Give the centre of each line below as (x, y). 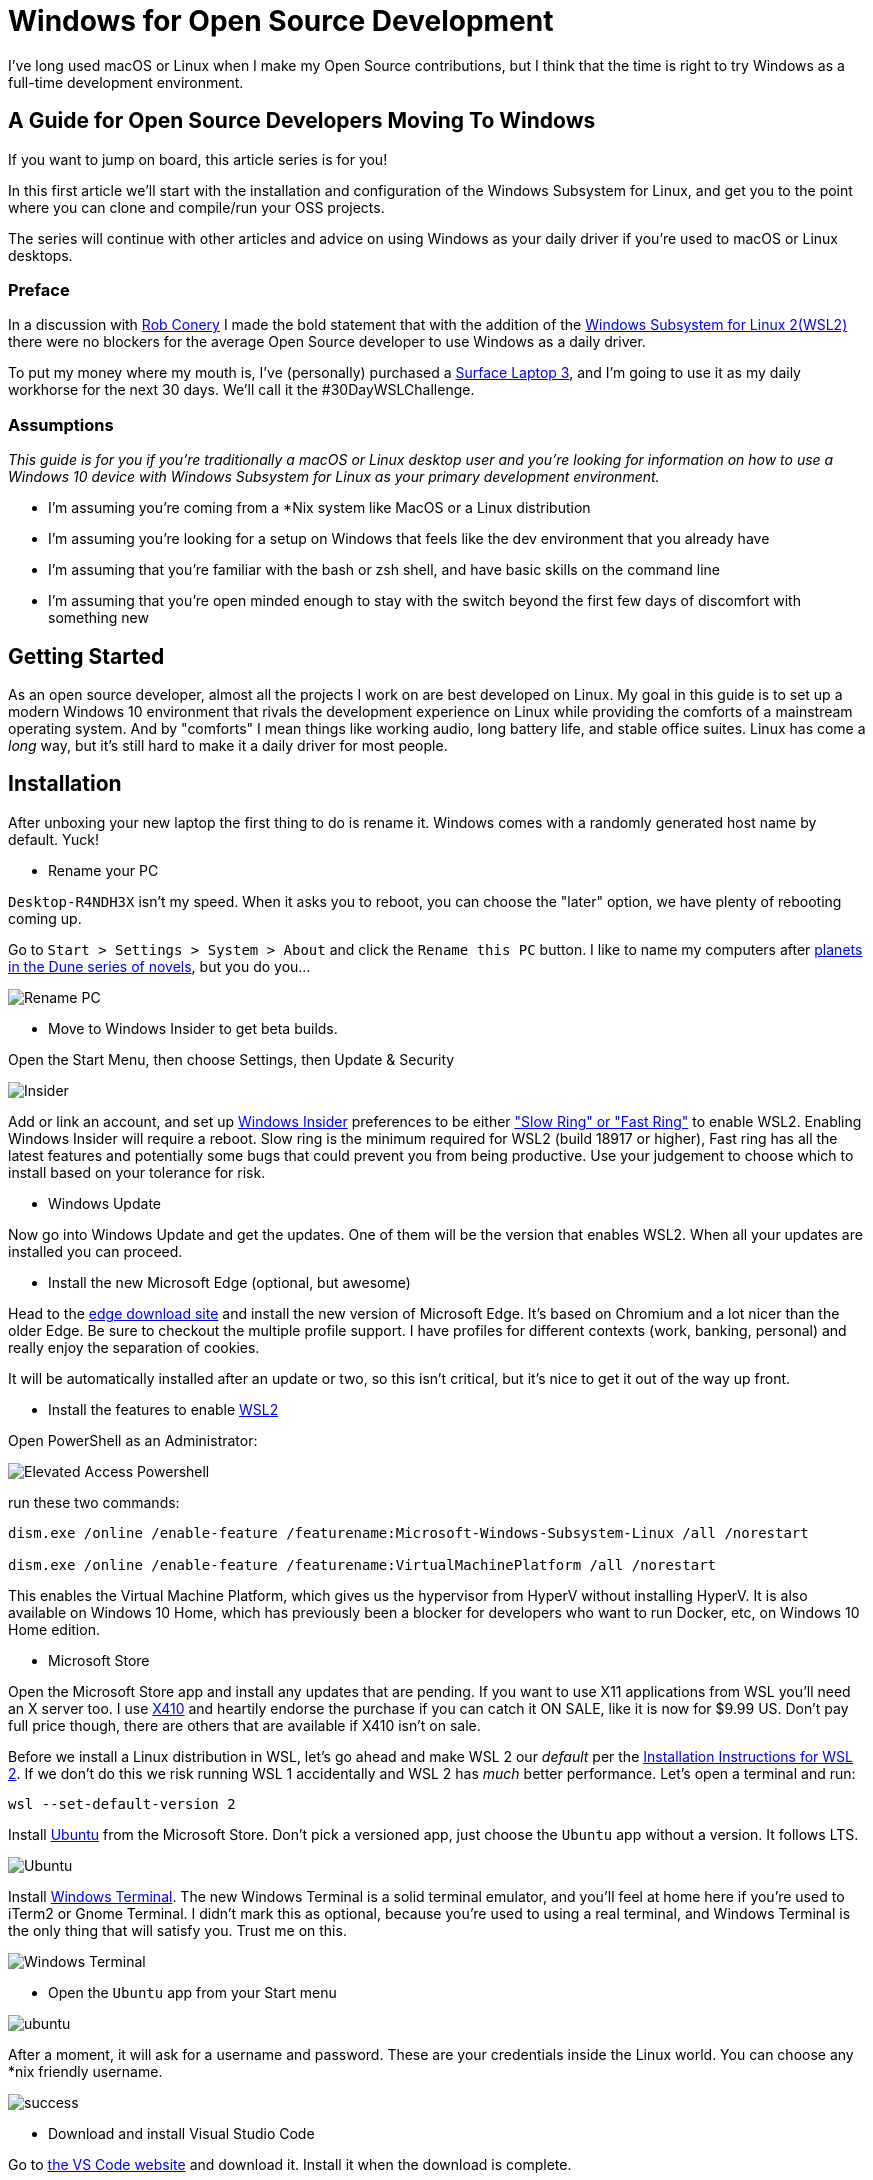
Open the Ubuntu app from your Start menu (192, 1992)
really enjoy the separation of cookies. (134, 1347)
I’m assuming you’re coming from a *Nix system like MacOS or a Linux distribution (319, 508)
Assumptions (61, 424)
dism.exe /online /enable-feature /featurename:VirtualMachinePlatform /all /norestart (362, 1564)
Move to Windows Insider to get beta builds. (193, 1028)
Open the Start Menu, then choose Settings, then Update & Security (231, 1059)
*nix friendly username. (85, 2071)
